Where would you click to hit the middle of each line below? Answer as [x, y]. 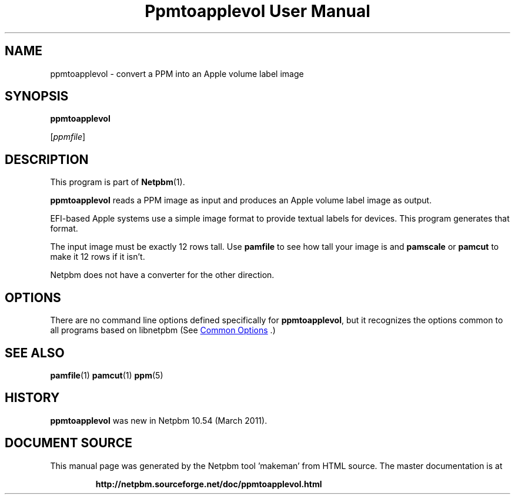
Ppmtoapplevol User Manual [257, 11]
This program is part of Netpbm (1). [118, 182]
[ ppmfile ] [68, 137]
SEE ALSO [35, 353]
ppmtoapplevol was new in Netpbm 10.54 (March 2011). [159, 420]
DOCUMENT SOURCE [68, 443]
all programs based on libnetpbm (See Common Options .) [163, 330]
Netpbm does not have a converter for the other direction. [162, 275]
